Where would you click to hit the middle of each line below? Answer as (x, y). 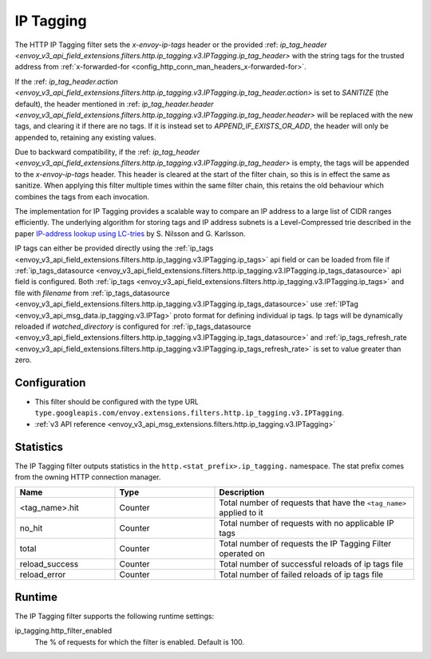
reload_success (49, 564)
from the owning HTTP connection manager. (88, 477)
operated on (242, 554)
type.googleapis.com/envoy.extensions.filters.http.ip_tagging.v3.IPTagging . (190, 413)
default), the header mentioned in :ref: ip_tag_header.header (115, 104)
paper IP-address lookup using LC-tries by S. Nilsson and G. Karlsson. (130, 233)
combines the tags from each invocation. (82, 196)
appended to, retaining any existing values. (85, 137)
